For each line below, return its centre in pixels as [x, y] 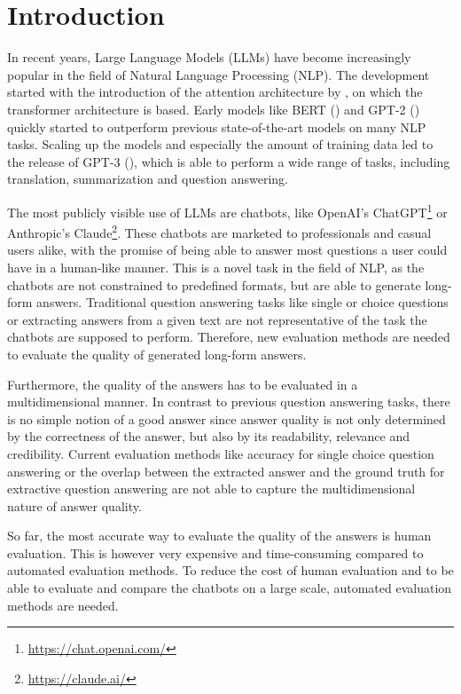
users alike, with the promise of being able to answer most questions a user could [227, 250]
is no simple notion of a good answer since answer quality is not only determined [227, 418]
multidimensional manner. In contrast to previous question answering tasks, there [229, 402]
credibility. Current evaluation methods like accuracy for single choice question [221, 453]
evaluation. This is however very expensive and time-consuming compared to [215, 552]
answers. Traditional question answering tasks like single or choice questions [242, 302]
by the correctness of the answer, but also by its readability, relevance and [209, 436]
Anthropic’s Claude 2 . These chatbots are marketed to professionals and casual [219, 231]
